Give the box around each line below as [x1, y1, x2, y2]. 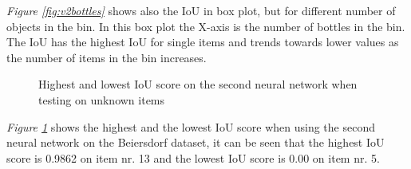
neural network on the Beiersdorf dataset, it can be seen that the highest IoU [6, 134, 385, 151]
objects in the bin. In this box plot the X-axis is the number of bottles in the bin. [6, 18, 405, 34]
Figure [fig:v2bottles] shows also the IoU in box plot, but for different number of [6, 2, 396, 18]
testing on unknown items [38, 91, 165, 108]
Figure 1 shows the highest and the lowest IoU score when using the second [6, 118, 375, 135]
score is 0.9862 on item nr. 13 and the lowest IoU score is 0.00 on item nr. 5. [6, 149, 380, 166]
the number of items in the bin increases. [6, 49, 207, 65]
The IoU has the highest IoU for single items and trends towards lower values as [6, 33, 399, 50]
